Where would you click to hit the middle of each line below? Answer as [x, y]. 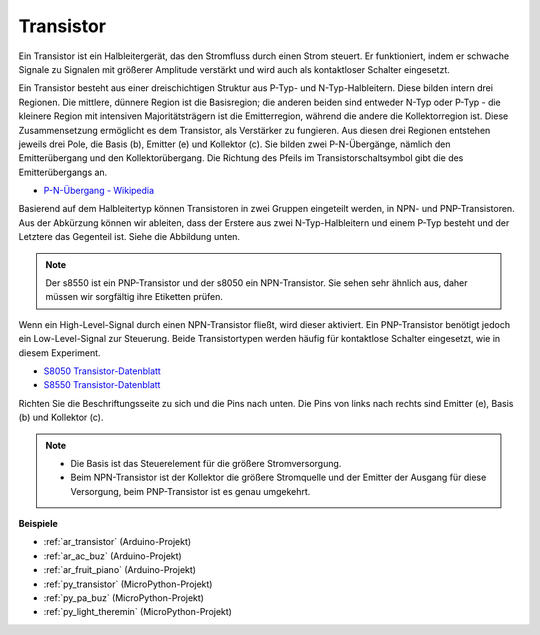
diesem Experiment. [59, 352]
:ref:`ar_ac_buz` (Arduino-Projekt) [112, 556]
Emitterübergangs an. [63, 172]
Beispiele [38, 524]
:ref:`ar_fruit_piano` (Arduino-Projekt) [120, 570]
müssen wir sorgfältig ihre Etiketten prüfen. [134, 297]
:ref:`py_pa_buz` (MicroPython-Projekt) [124, 598]
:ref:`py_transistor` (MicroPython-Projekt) [128, 584]
